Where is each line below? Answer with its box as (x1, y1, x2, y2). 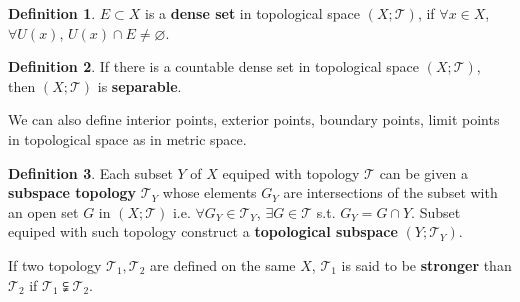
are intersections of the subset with (283, 182, 498, 203)
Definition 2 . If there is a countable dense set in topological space (8, 56, 419, 77)
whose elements (162, 182, 257, 203)
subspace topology (8, 182, 137, 203)
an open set (8, 201, 79, 222)
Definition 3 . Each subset (8, 162, 173, 183)
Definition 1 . (8, 3, 96, 23)
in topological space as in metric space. (8, 128, 247, 149)
